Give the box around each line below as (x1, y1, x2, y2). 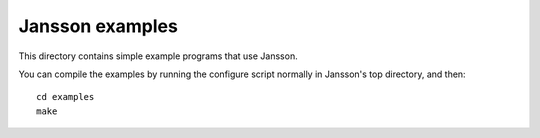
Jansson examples (18, 15, 179, 37)
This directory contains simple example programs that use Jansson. (18, 50, 299, 62)
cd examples (36, 91, 95, 103)
